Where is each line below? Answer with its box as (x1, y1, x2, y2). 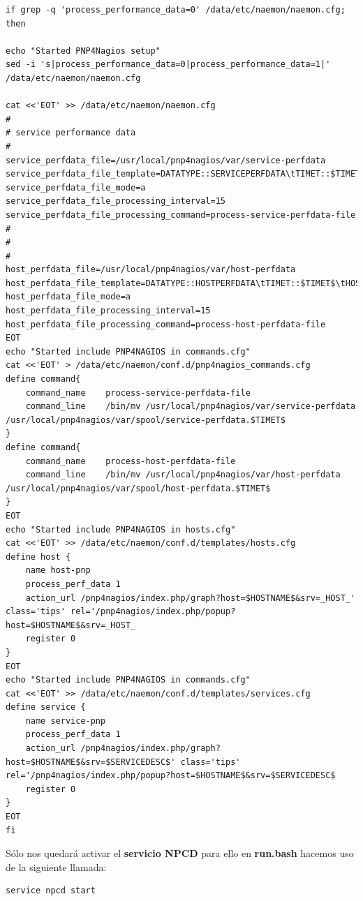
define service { (6, 702, 86, 713)
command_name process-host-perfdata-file (25, 456, 236, 466)
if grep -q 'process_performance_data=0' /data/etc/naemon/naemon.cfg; (6, 5, 346, 15)
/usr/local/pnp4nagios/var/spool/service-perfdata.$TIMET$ (6, 415, 286, 425)
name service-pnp (25, 715, 106, 726)
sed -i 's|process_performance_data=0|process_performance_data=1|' (6, 59, 331, 70)
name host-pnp (25, 565, 91, 576)
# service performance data (6, 128, 136, 138)
